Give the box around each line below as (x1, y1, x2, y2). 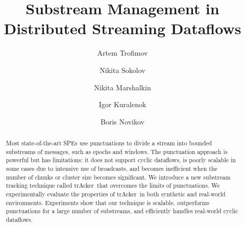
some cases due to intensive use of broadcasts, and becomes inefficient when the (6, 164, 217, 173)
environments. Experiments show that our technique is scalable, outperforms (6, 198, 209, 207)
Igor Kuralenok (99, 99, 146, 110)
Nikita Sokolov (100, 64, 145, 75)
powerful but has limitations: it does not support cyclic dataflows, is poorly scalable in (6, 156, 236, 164)
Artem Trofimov (97, 47, 148, 58)
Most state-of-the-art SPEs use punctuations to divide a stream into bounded (6, 139, 212, 147)
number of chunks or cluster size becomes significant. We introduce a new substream (6, 172, 231, 181)
